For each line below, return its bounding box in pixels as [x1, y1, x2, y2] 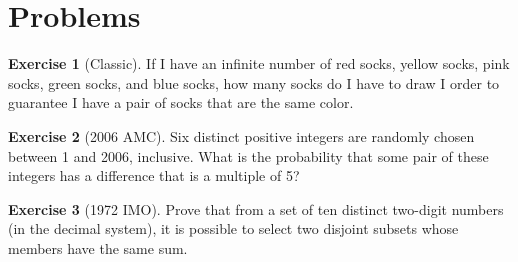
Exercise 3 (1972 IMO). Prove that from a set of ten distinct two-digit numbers [8, 198, 504, 219]
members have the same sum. [8, 237, 188, 258]
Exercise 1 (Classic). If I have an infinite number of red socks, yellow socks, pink [8, 53, 510, 74]
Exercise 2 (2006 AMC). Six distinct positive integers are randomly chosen [8, 125, 475, 146]
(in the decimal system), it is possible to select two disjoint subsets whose [8, 218, 459, 239]
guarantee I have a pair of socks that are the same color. [8, 92, 354, 113]
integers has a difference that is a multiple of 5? [8, 165, 300, 186]
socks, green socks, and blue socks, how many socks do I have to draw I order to [8, 72, 500, 93]
